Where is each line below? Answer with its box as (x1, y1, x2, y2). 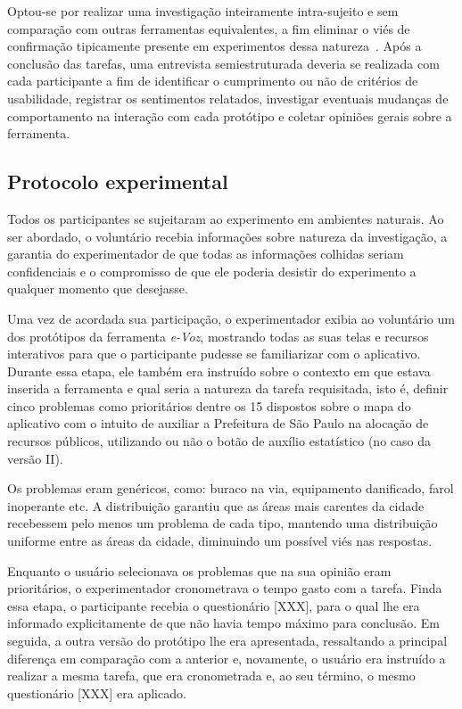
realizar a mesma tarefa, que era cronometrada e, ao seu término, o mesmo (7, 666, 416, 685)
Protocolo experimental (7, 168, 228, 195)
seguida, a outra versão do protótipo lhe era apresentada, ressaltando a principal (7, 631, 448, 650)
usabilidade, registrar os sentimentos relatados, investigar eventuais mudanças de (7, 88, 449, 107)
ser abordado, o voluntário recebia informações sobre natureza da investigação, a (7, 227, 448, 245)
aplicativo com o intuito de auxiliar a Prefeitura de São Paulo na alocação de (7, 414, 429, 433)
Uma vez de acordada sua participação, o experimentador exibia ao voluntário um (7, 309, 455, 327)
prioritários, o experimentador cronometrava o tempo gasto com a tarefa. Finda (7, 579, 442, 598)
